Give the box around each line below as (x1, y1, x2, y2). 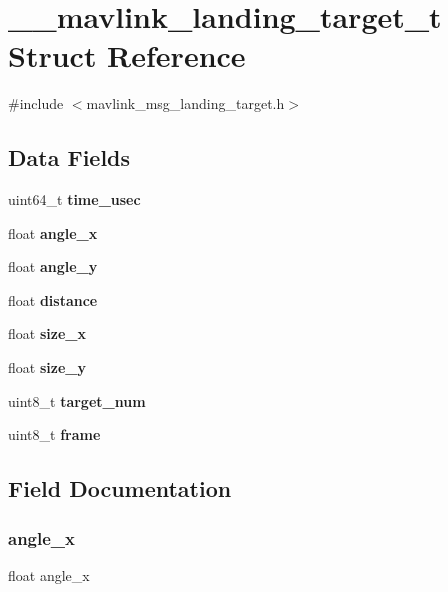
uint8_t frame (8, 424, 101, 445)
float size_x (8, 323, 86, 344)
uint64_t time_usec (8, 189, 141, 210)
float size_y (8, 357, 86, 378)
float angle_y (8, 256, 98, 277)
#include (8, 93, 64, 114)
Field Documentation (8, 473, 232, 504)
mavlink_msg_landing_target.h (86, 93, 285, 114)
